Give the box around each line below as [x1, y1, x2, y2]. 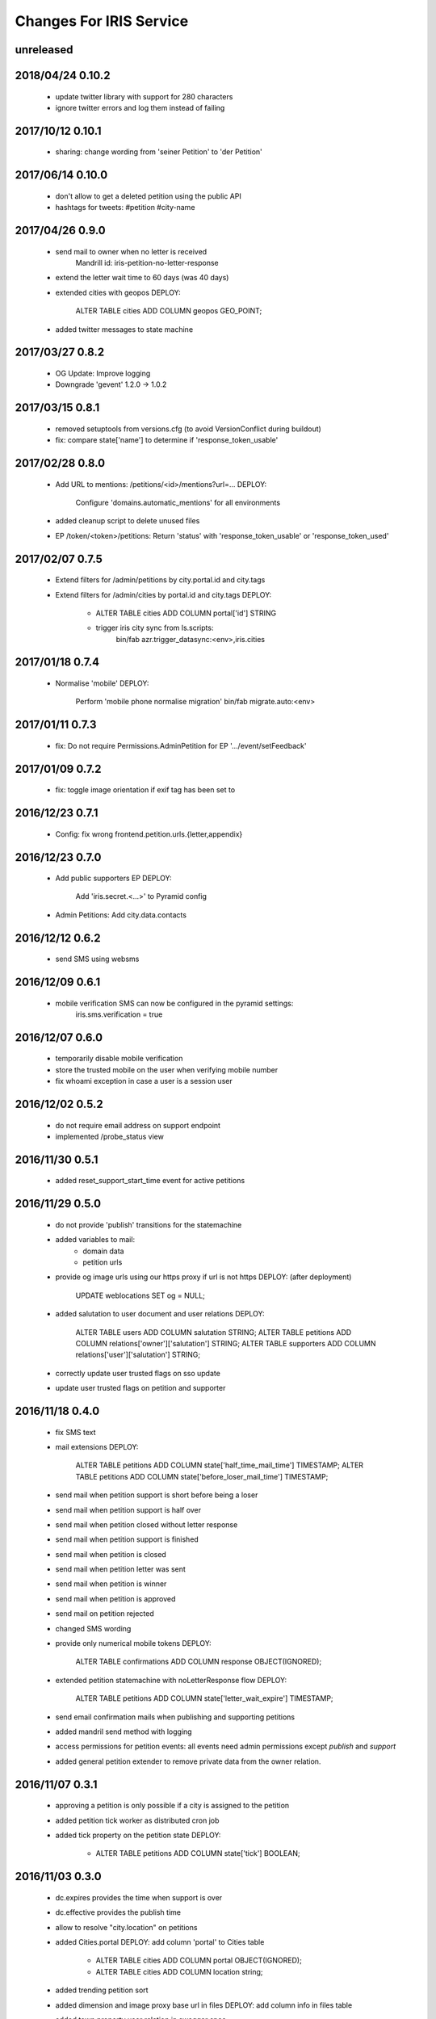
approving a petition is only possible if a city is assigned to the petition [55, 1801, 290, 1811]
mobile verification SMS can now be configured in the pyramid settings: [55, 998, 294, 1008]
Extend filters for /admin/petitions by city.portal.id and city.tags [55, 575, 266, 585]
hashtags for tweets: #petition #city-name [55, 203, 195, 212]
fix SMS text [55, 1427, 96, 1437]
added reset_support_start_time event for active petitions [55, 1176, 245, 1186]
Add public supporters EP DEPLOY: [55, 873, 172, 884]
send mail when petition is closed [55, 1549, 167, 1559]
